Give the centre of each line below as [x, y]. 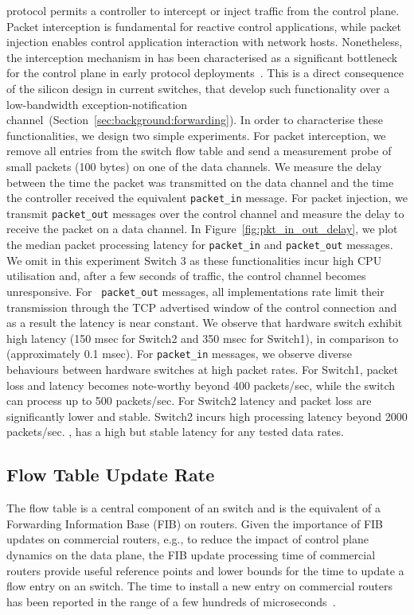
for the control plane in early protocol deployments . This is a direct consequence [205, 73]
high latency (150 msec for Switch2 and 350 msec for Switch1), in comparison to [203, 338]
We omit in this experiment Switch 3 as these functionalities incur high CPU [194, 260]
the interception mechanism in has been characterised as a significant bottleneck [202, 57]
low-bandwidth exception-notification [97, 104]
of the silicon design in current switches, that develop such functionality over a [198, 88]
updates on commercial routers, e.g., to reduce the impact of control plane [187, 539]
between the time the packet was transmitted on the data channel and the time [200, 182]
